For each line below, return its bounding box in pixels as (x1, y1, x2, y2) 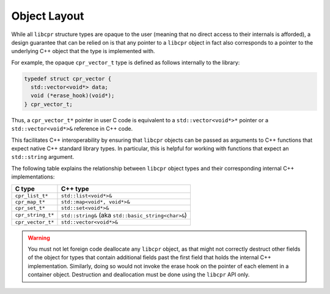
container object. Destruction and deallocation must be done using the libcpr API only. (28, 271, 250, 278)
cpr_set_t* (15, 205, 46, 211)
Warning (28, 234, 50, 241)
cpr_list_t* (15, 193, 48, 199)
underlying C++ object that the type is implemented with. (11, 48, 155, 55)
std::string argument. (11, 153, 75, 161)
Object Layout (11, 9, 84, 23)
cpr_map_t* (15, 199, 46, 205)
